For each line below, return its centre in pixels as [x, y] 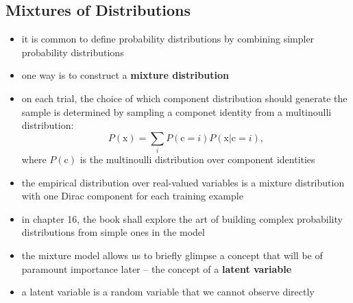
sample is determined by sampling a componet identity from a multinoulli [176, 111]
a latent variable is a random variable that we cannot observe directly [168, 292]
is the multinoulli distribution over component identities [197, 159]
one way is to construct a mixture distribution [125, 75]
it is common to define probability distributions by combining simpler [168, 39]
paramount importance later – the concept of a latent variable [157, 268]
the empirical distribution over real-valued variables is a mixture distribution [183, 182]
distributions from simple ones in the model [113, 232]
